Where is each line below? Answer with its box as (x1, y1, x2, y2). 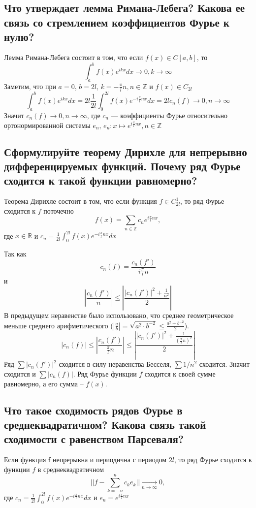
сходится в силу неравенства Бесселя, (59, 359, 171, 369)
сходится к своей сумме (144, 369, 216, 379)
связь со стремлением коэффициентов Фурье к (4, 14, 229, 30)
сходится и (4, 369, 36, 379)
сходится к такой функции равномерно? (4, 173, 197, 188)
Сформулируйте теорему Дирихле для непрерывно (4, 144, 247, 159)
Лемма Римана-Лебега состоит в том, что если (4, 52, 143, 62)
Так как (4, 249, 27, 259)
